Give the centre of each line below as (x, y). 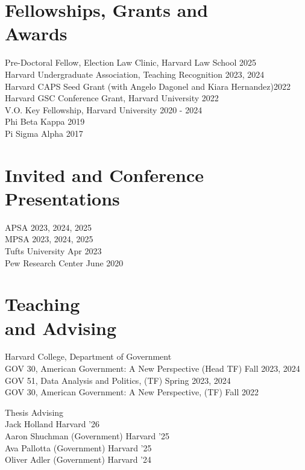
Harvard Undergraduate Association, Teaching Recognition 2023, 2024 (135, 74)
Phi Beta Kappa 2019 (45, 121)
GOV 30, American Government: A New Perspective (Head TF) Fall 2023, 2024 (152, 368)
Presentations (62, 198)
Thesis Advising (34, 412)
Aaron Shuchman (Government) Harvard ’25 (87, 436)
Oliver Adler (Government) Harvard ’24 (78, 459)
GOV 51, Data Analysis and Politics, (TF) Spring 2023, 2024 (118, 380)
